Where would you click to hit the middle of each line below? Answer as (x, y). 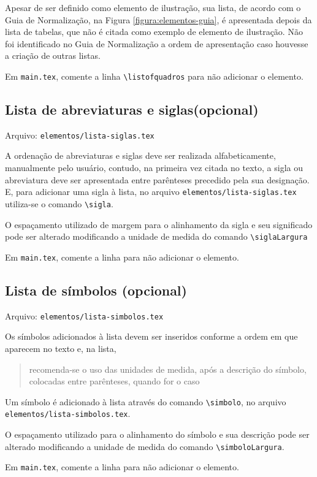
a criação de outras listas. (53, 55)
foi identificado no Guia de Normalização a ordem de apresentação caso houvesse (157, 43)
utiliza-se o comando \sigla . (59, 203)
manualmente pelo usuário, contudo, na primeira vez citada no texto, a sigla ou (154, 168)
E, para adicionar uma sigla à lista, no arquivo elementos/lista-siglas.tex (151, 192)
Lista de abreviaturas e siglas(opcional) (132, 109)
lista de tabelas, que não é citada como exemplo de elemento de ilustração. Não (154, 32)
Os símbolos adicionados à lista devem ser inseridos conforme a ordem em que (151, 336)
